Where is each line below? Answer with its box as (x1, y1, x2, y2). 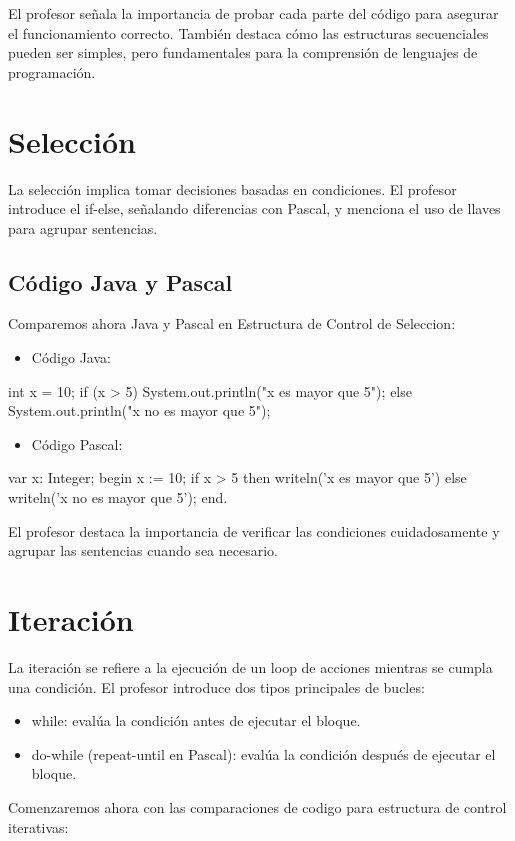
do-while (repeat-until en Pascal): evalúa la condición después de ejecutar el (31, 743, 496, 764)
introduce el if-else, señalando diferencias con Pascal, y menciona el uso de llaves (8, 198, 501, 219)
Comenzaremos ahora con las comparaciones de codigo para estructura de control (8, 796, 507, 817)
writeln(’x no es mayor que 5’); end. (8, 487, 228, 508)
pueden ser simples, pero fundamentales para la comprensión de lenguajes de (8, 42, 478, 63)
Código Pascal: (31, 433, 123, 454)
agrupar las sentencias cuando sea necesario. (8, 540, 278, 561)
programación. (8, 61, 96, 82)
